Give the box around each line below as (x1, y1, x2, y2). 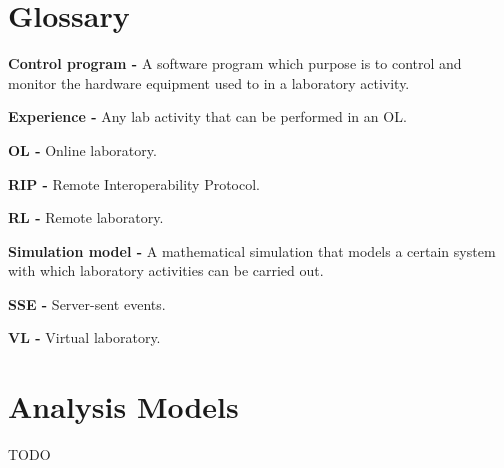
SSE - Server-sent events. (8, 293, 166, 314)
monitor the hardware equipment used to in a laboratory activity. (8, 72, 410, 93)
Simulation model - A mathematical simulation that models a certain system (8, 240, 496, 261)
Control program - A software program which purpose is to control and (8, 53, 462, 74)
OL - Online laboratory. (8, 139, 157, 160)
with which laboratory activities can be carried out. (8, 260, 324, 281)
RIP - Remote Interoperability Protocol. (8, 173, 260, 194)
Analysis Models (8, 386, 239, 427)
